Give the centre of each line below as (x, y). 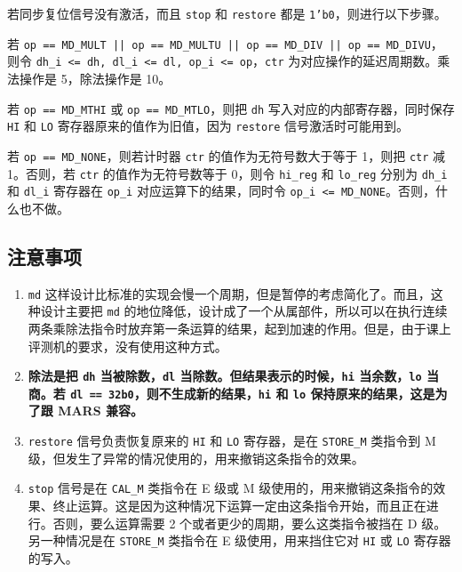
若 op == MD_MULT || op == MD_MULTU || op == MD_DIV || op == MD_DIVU (219, 43)
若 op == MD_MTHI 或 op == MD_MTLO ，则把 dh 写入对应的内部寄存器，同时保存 (231, 108)
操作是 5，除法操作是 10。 (95, 78)
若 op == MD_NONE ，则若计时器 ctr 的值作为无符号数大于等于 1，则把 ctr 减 (227, 155)
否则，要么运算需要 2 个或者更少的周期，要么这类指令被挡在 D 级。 (250, 523)
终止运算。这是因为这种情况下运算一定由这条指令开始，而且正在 (239, 505)
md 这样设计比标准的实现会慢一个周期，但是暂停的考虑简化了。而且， (229, 293)
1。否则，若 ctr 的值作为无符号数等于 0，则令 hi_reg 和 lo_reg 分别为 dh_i (227, 173)
